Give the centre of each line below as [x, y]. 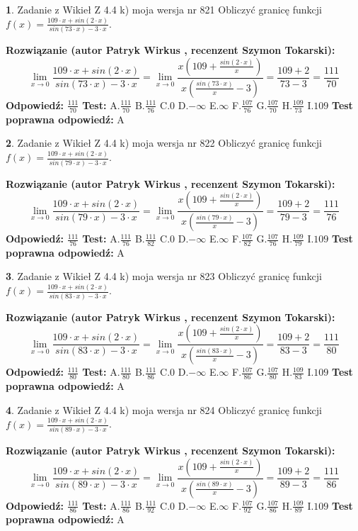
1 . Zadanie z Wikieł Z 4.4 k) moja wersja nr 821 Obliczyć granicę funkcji [164, 9]
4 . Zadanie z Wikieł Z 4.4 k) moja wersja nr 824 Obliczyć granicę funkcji [164, 409]
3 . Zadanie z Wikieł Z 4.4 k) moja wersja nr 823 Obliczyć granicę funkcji [164, 276]
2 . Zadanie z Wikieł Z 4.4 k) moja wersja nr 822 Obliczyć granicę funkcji [164, 143]
